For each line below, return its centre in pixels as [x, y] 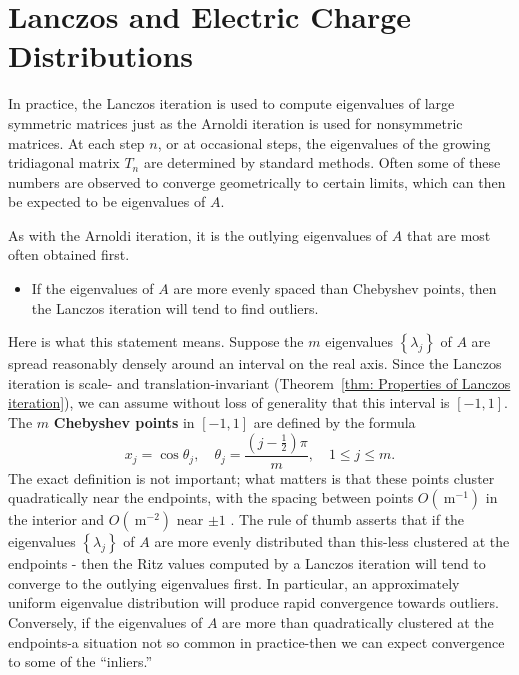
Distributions [100, 55]
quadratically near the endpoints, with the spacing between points [211, 497]
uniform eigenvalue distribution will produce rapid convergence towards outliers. [253, 602]
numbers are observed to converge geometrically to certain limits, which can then [257, 181]
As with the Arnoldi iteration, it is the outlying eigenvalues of [198, 234]
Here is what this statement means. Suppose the [156, 341]
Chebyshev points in [124, 422]
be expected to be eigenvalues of [107, 201]
